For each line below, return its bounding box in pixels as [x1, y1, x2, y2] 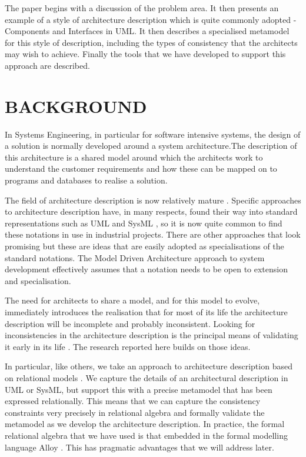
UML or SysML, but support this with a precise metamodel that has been [5, 383, 272, 395]
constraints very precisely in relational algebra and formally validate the [5, 406, 265, 418]
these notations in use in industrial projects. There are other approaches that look [5, 228, 301, 241]
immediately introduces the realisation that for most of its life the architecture [5, 306, 288, 318]
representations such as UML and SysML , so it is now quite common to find [5, 216, 282, 229]
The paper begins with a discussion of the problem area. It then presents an [5, 2, 279, 14]
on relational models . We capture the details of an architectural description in [5, 371, 288, 383]
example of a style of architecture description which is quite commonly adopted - [5, 13, 297, 25]
